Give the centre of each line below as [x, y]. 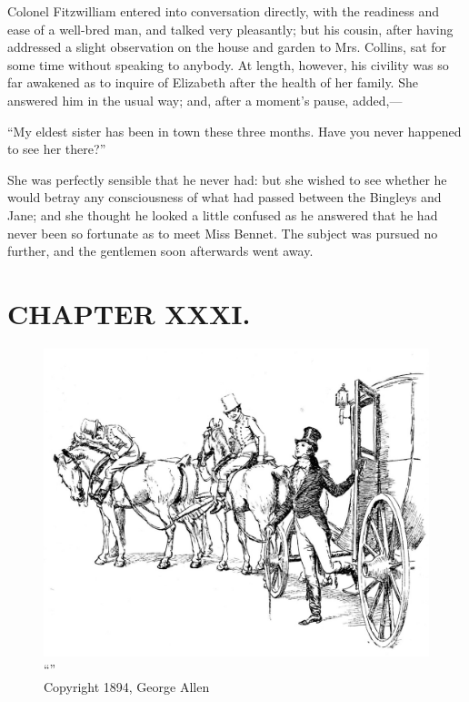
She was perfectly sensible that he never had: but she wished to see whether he [227, 179]
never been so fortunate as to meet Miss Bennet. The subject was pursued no [223, 233]
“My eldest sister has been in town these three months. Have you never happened [234, 131]
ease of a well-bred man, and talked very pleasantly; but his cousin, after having [230, 29]
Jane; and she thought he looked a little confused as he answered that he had [223, 214]
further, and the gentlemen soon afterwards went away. [160, 251]
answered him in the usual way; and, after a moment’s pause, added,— [205, 100]
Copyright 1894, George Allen [127, 686]
